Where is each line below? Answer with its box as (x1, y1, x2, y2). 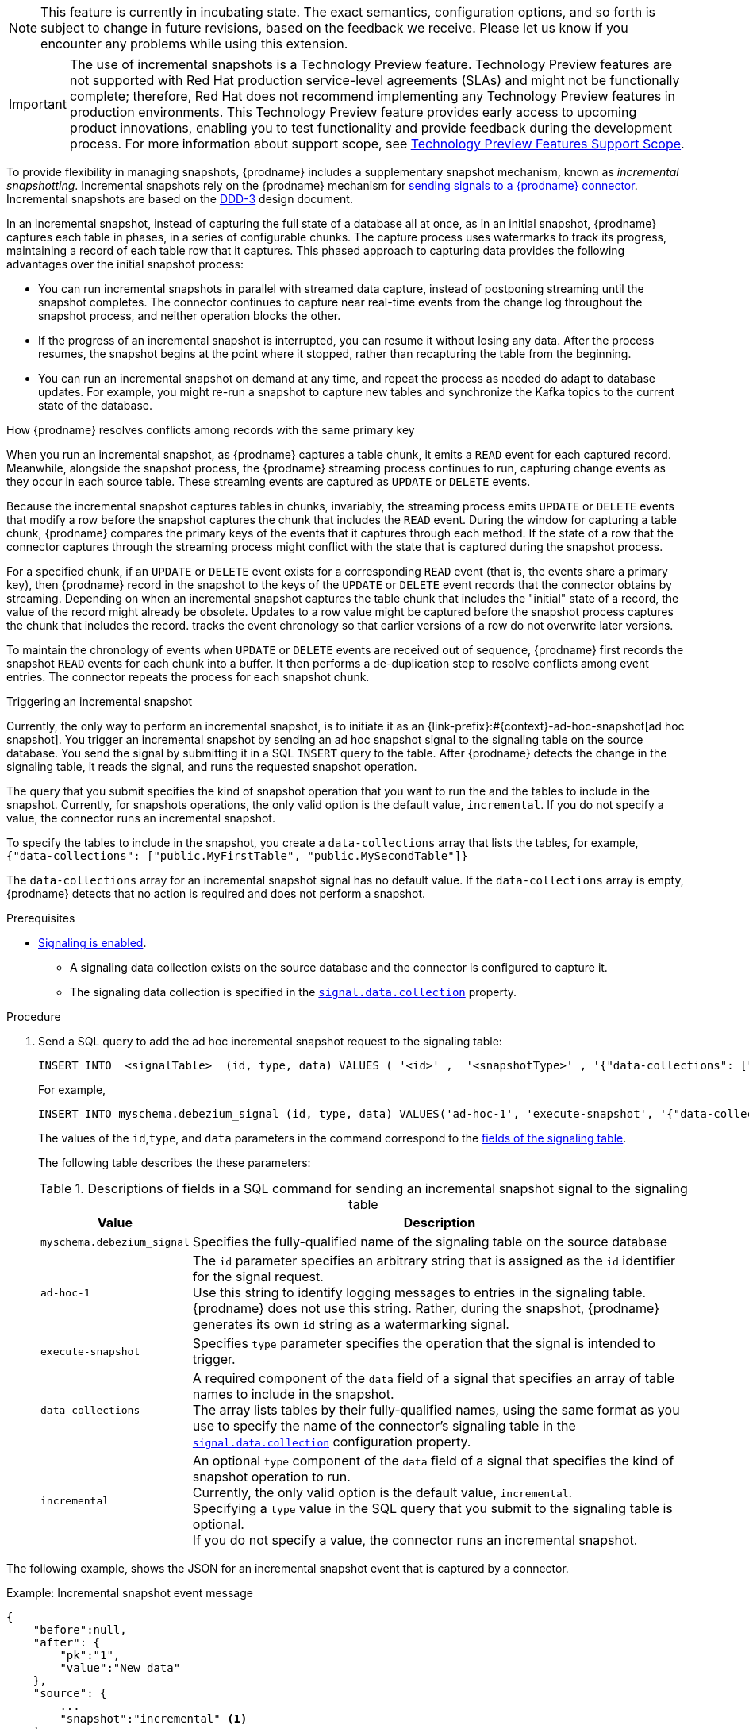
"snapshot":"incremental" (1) (60, 1712, 248, 1725)
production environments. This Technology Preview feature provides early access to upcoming (69, 104, 637, 120)
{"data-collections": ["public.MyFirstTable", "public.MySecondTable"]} (6, 849, 468, 862)
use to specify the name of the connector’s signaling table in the (192, 1418, 576, 1434)
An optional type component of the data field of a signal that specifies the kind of (192, 1453, 674, 1469)
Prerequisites (6, 911, 75, 925)
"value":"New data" (60, 1662, 181, 1674)
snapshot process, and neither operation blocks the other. (38, 309, 341, 322)
